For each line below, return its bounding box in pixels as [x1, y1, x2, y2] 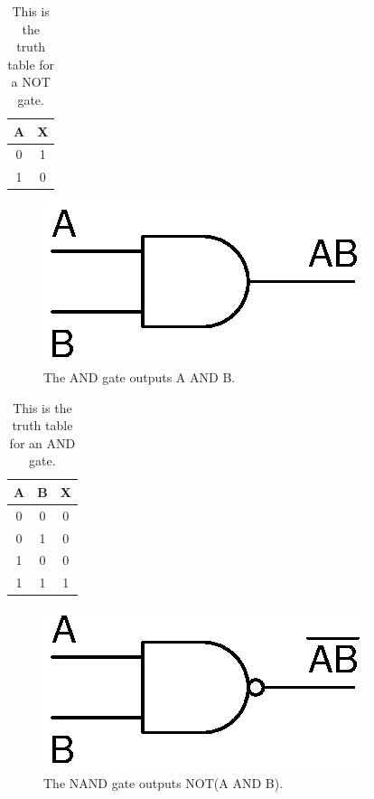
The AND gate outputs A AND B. [43, 367, 236, 386]
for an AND [9, 433, 76, 452]
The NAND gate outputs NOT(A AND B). [43, 773, 284, 792]
